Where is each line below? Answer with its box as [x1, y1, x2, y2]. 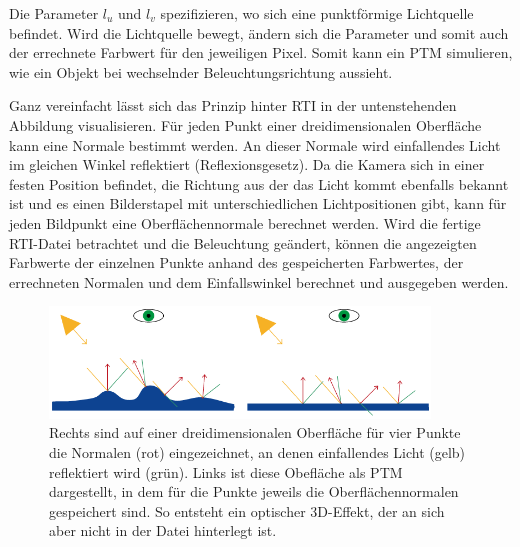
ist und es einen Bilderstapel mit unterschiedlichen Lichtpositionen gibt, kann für [9, 193, 507, 214]
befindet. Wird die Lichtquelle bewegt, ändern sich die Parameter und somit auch [9, 22, 509, 43]
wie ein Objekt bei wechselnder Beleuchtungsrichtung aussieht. [9, 61, 393, 82]
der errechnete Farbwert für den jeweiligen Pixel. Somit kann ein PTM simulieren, [9, 42, 513, 63]
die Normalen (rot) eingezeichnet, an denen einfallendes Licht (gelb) [49, 441, 466, 462]
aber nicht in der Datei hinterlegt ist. [49, 520, 277, 541]
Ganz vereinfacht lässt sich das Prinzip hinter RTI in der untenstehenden [9, 95, 457, 116]
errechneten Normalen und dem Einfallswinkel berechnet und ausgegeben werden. [9, 271, 509, 292]
